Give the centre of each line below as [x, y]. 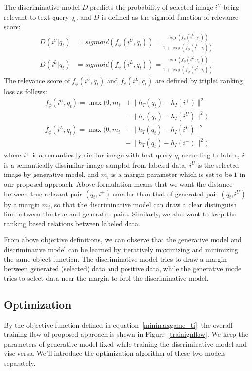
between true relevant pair [43, 193]
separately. [20, 362]
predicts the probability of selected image [151, 7]
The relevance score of [37, 81]
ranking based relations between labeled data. [72, 223]
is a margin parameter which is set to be [171, 174]
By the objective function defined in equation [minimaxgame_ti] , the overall [118, 324]
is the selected [218, 165]
